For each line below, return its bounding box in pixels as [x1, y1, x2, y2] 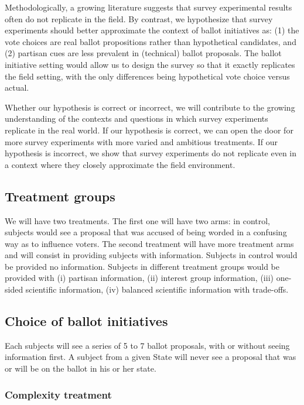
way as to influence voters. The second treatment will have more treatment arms [5, 237, 294, 249]
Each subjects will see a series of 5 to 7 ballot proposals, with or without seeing [5, 339, 290, 351]
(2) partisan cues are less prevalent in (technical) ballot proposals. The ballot [5, 47, 282, 59]
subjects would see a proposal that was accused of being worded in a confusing [5, 226, 287, 238]
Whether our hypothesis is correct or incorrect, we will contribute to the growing [5, 101, 295, 113]
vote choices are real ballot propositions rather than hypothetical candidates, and [5, 35, 296, 47]
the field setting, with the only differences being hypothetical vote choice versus [5, 70, 290, 82]
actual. [5, 81, 29, 94]
